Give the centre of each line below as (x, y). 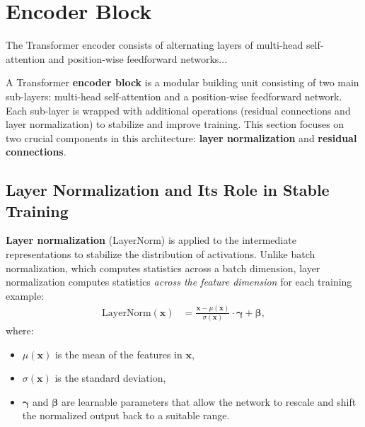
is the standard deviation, (110, 378)
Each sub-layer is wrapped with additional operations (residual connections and (178, 110)
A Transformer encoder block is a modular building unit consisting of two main (182, 82)
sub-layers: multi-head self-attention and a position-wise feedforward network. (174, 96)
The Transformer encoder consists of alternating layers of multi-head (155, 45)
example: (25, 295)
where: (20, 331)
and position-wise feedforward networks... (138, 58)
